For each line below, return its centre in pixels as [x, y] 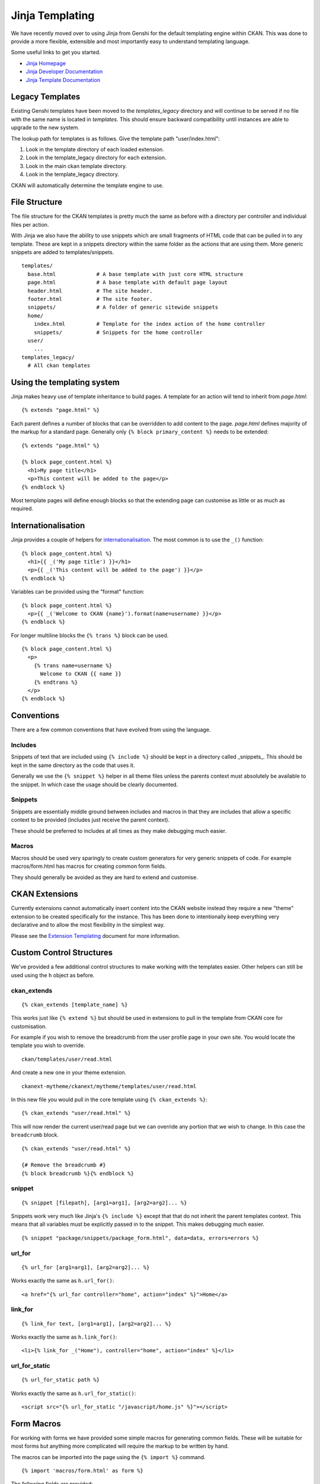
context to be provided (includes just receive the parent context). [90, 820]
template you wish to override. [48, 1045]
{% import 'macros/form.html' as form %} [82, 1471]
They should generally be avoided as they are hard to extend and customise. [104, 877]
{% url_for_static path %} [61, 1380]
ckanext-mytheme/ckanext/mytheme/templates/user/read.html [109, 1086]
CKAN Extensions [44, 894]
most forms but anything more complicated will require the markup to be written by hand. [120, 1446]
